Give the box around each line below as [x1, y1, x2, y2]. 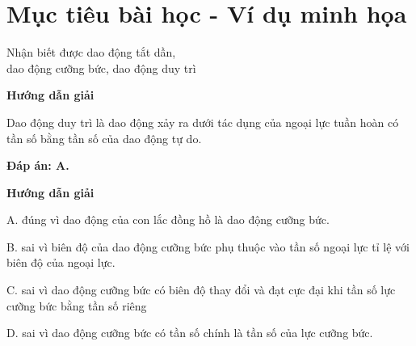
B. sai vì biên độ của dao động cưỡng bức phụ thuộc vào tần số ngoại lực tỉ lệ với [6, 238, 410, 255]
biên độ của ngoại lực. [6, 254, 116, 271]
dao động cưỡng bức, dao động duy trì [6, 59, 196, 76]
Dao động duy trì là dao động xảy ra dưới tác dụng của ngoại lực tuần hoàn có [6, 113, 399, 130]
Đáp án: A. [6, 157, 69, 174]
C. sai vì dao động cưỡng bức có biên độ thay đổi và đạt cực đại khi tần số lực [6, 281, 396, 298]
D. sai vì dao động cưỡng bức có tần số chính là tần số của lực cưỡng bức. [6, 324, 373, 341]
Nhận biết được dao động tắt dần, [6, 44, 176, 61]
